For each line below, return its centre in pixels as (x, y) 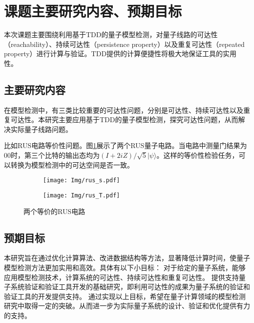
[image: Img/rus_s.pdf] (82, 181)
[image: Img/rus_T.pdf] (82, 195)
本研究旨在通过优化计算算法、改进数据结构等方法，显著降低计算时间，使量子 (127, 258)
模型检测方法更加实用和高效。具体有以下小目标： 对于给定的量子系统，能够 (125, 267)
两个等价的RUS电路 (54, 211)
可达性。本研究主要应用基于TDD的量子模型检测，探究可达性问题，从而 (124, 119)
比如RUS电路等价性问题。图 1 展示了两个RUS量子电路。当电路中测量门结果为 (126, 145)
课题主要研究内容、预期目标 (93, 11)
